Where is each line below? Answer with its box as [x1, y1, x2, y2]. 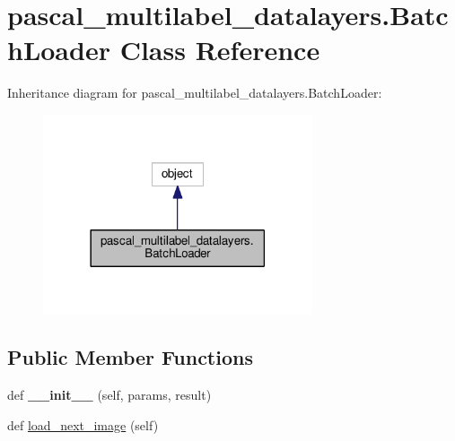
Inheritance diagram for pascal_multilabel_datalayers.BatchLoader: [7, 83, 382, 102]
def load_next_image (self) [7, 415, 159, 434]
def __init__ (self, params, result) [7, 385, 212, 404]
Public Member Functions [7, 343, 253, 371]
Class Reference [119, 31, 320, 68]
